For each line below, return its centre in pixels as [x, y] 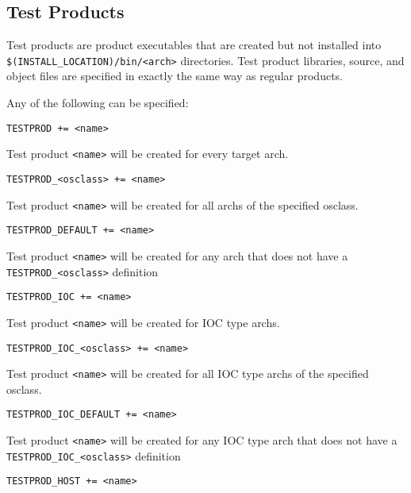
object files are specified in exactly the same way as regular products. [175, 76]
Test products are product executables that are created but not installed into [194, 45]
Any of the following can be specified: [98, 103]
